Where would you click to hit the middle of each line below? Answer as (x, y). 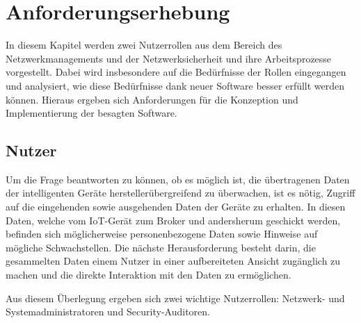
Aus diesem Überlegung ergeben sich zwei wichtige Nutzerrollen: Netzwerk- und (175, 298)
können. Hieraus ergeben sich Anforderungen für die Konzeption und (152, 99)
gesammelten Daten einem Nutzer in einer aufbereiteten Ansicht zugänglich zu (173, 261)
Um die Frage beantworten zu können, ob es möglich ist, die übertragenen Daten (178, 179)
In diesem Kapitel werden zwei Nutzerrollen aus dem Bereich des (144, 45)
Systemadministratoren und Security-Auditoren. (108, 312)
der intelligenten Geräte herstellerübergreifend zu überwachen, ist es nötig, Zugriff (180, 193)
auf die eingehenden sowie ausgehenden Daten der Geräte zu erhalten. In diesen (176, 207)
